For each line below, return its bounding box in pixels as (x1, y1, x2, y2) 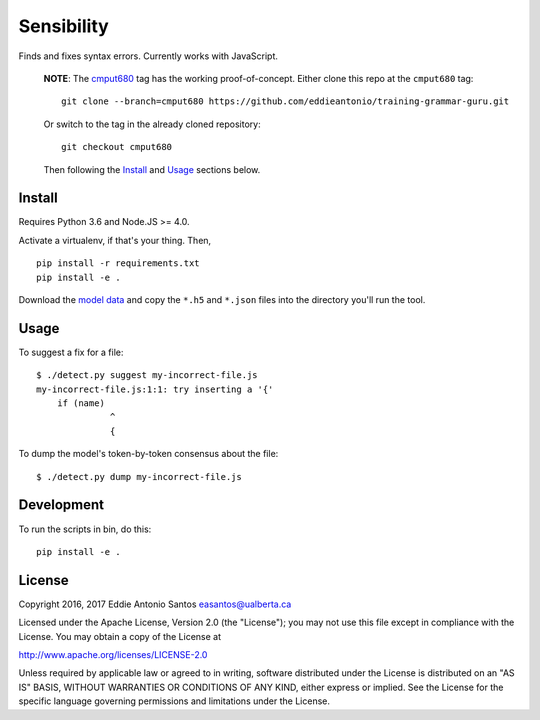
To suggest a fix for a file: (18, 346, 124, 358)
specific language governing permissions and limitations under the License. (18, 695, 330, 707)
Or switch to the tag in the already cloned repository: (43, 118, 261, 130)
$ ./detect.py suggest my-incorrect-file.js (36, 370, 259, 381)
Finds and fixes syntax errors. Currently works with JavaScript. (18, 50, 279, 62)
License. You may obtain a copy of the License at (18, 630, 222, 642)
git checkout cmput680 (61, 141, 173, 153)
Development (18, 496, 105, 514)
